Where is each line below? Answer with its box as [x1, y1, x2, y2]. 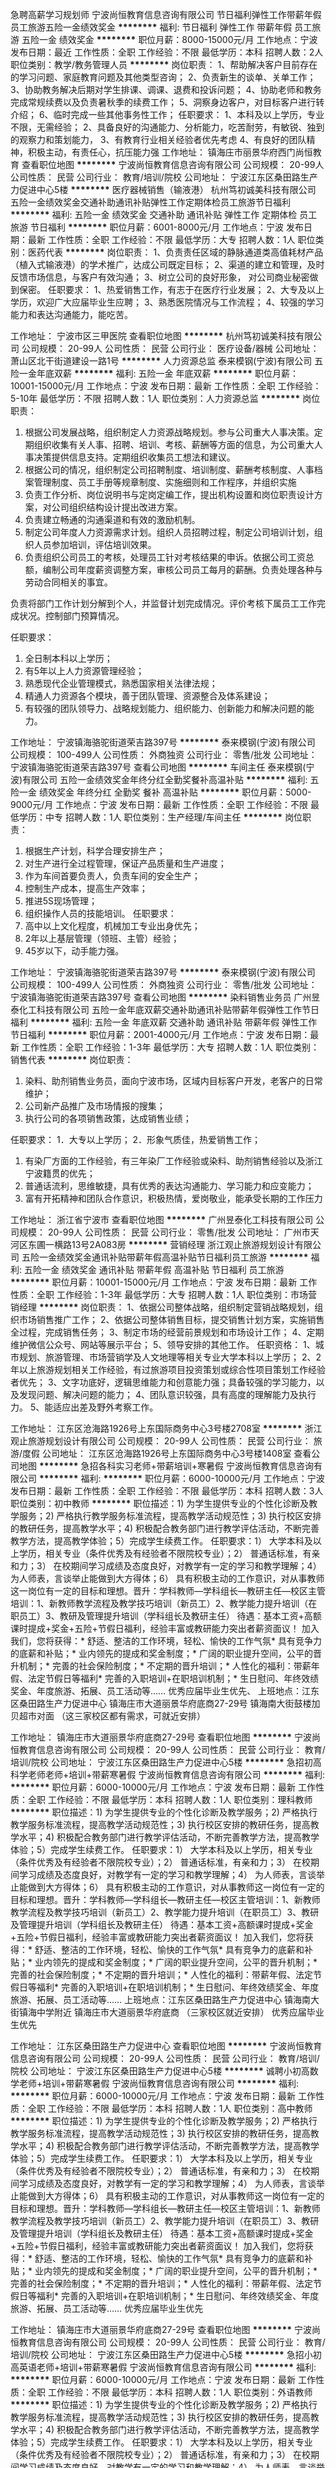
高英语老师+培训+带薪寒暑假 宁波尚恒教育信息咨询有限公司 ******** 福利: [10, 2361, 317, 2373]
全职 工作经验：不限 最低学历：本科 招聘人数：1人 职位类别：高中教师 [27, 2103, 313, 2114]
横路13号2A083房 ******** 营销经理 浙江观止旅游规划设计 [53, 1239, 296, 1250]
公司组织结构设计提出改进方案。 [51, 501, 183, 513]
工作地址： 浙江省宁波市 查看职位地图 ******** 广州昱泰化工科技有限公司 [10, 1214, 314, 1225]
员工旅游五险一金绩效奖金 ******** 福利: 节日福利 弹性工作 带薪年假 [10, 21, 293, 33]
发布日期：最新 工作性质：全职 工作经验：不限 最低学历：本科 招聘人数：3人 [10, 1485, 324, 1497]
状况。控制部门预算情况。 [18, 610, 125, 622]
